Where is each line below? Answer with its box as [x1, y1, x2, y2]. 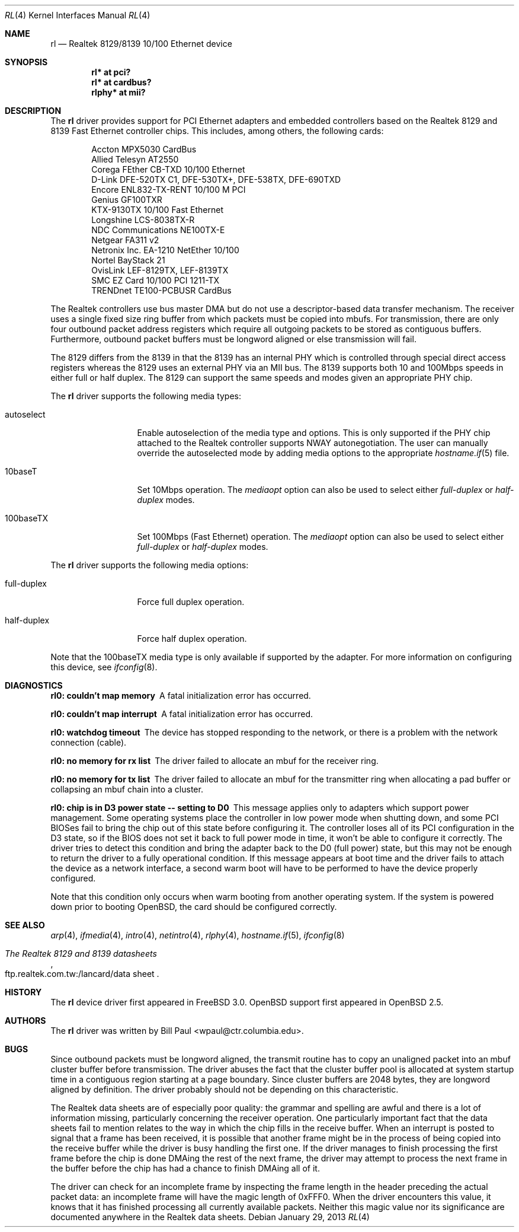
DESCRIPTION [5, 106, 62, 116]
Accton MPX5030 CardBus [91, 144, 197, 154]
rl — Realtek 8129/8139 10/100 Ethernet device [50, 39, 232, 49]
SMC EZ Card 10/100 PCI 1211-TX [91, 275, 220, 285]
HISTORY [5, 987, 42, 997]
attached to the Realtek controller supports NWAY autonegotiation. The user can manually [137, 438, 488, 448]
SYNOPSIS [5, 57, 48, 67]
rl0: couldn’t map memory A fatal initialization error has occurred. [50, 690, 311, 701]
